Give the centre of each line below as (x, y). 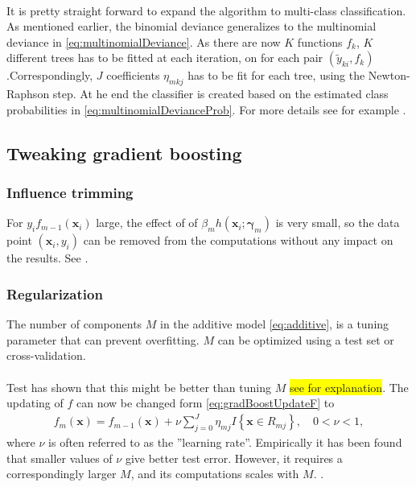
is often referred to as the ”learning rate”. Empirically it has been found (225, 442)
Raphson (28, 94)
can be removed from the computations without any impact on (238, 240)
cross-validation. (46, 355)
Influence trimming (70, 193)
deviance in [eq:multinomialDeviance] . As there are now (144, 41)
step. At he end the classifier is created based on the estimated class (220, 94)
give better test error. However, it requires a (234, 458)
